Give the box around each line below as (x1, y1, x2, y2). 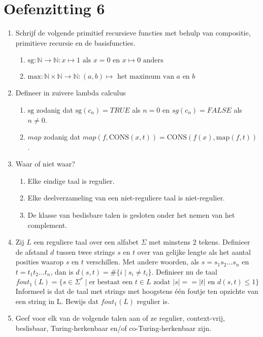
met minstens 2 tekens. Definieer (149, 237, 250, 247)
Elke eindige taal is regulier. (27, 175, 115, 186)
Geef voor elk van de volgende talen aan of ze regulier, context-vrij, (15, 313, 225, 323)
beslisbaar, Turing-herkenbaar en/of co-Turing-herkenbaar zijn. (15, 322, 211, 333)
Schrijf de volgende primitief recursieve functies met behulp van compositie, (15, 27, 251, 38)
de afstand (15, 246, 48, 257)
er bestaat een (89, 279, 133, 286)
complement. (27, 219, 67, 230)
